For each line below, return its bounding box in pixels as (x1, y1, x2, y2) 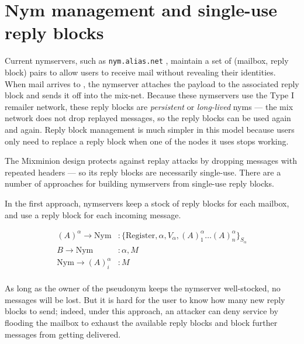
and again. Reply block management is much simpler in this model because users (5, 123, 295, 135)
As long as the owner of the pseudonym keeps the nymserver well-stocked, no (5, 282, 281, 294)
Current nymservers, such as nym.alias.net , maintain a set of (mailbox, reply (5, 54, 289, 67)
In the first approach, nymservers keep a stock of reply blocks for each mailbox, (5, 197, 289, 209)
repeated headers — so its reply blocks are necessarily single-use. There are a (5, 166, 281, 178)
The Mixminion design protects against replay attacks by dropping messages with (5, 154, 297, 167)
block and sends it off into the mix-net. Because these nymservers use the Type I (5, 89, 294, 101)
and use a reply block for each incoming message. (5, 208, 181, 221)
